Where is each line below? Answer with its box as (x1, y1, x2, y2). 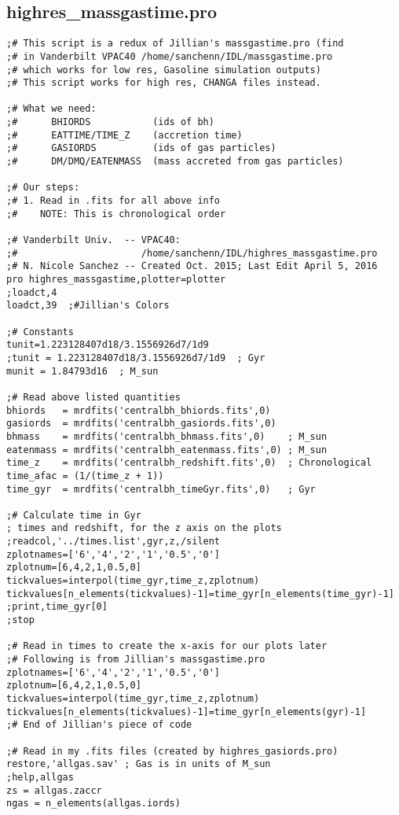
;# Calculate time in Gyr (6, 509, 141, 521)
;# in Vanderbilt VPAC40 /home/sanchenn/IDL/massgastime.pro (6, 50, 333, 62)
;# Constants (6, 326, 74, 337)
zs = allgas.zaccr (6, 784, 102, 796)
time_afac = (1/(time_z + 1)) (6, 470, 164, 481)
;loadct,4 (6, 286, 57, 298)
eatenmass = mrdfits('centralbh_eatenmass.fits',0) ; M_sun (6, 444, 328, 455)
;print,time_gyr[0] (6, 601, 108, 613)
